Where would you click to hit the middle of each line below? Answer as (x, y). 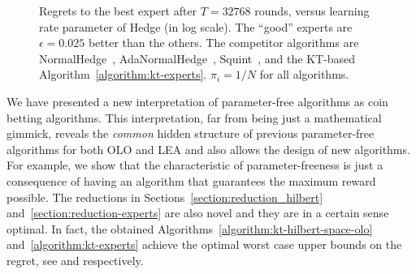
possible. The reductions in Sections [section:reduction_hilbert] (165, 197)
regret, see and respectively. (75, 260)
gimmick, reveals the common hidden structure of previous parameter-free (191, 133)
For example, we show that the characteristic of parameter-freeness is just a (195, 165)
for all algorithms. (304, 74)
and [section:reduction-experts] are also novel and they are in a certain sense (198, 213)
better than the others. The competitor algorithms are (223, 43)
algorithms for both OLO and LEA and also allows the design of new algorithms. (208, 149)
